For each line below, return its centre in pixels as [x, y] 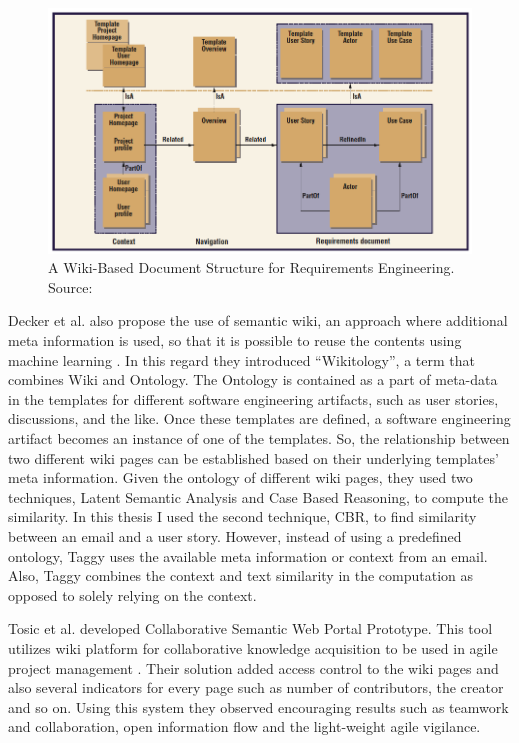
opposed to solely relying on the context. [132, 594]
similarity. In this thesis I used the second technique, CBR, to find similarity [242, 516]
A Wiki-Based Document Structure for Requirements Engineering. [251, 267]
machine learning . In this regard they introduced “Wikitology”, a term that [241, 359]
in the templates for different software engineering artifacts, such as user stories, [253, 398]
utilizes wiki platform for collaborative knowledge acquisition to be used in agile [253, 647]
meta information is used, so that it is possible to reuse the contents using [235, 340]
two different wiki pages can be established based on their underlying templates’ [253, 457]
